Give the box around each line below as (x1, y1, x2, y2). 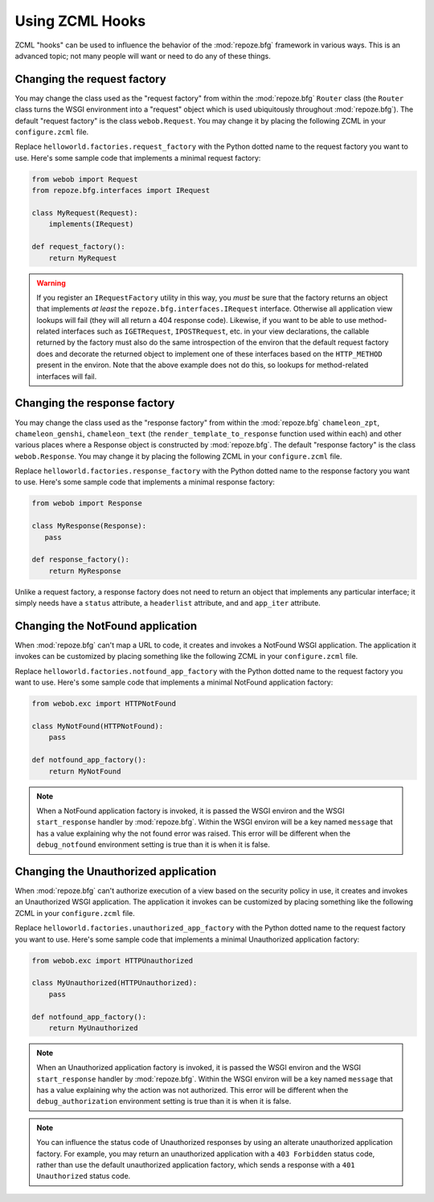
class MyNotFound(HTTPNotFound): (31, 722, 164, 731)
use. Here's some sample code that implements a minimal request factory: (14, 153, 261, 162)
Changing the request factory (14, 72, 166, 86)
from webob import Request (31, 174, 138, 184)
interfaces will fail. (36, 371, 97, 381)
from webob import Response (31, 499, 142, 508)
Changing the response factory (14, 396, 175, 410)
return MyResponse (48, 566, 121, 575)
